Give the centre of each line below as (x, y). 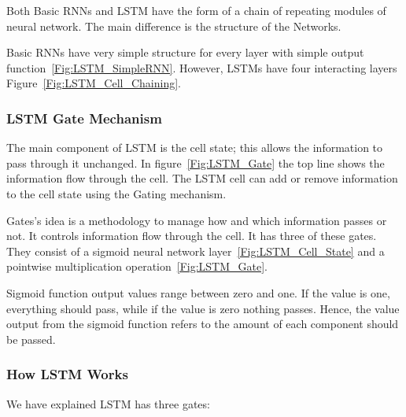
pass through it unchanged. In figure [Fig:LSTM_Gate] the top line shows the (196, 162)
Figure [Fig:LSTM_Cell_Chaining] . (94, 83)
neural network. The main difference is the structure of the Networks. (174, 26)
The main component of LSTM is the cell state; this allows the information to (195, 148)
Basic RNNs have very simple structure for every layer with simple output (185, 52)
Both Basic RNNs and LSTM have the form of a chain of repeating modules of (196, 10)
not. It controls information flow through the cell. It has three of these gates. (192, 236)
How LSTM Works (67, 374)
